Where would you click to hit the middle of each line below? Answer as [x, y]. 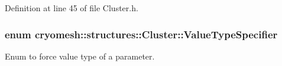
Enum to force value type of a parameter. [80, 56]
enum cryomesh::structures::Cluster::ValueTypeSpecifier [141, 34]
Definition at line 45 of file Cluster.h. [72, 8]
